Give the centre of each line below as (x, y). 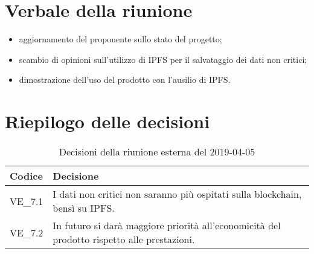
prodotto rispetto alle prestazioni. (124, 239)
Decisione (76, 176)
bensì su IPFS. (84, 208)
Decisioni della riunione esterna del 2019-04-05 (157, 152)
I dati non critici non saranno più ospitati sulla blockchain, (177, 194)
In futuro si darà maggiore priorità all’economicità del (167, 226)
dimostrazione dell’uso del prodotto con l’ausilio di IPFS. (125, 80)
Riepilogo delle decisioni (107, 121)
